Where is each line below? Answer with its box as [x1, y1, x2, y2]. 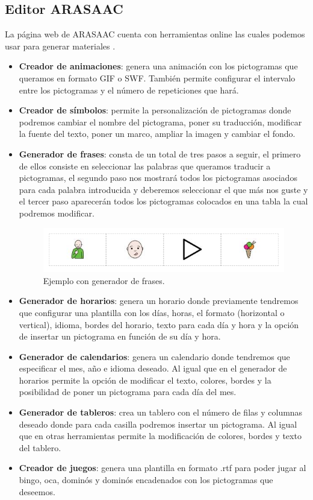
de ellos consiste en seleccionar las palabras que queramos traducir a [19, 159, 271, 172]
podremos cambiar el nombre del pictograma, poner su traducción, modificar [19, 115, 302, 128]
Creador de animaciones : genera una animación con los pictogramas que [19, 60, 298, 72]
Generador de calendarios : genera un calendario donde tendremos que [19, 350, 290, 362]
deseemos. [19, 485, 55, 498]
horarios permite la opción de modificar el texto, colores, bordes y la [19, 373, 271, 386]
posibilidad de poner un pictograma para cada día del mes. [19, 385, 237, 398]
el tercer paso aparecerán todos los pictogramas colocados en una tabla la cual [19, 195, 308, 207]
